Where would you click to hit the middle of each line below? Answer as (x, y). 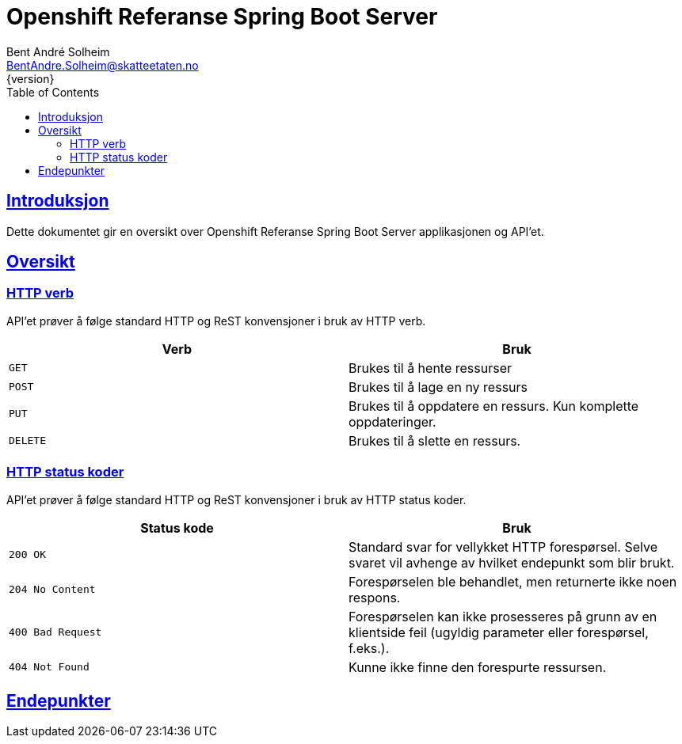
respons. (375, 597)
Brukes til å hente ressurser (431, 368)
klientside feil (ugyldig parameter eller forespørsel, (499, 632)
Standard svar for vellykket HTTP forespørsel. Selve (503, 547)
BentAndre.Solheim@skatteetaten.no (103, 65)
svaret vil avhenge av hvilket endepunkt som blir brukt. (512, 562)
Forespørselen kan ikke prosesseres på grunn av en (503, 616)
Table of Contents (53, 92)
